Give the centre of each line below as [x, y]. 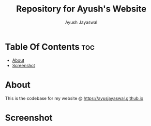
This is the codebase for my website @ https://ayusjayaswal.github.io [74, 98]
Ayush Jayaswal [81, 22]
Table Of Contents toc [50, 47]
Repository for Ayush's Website [81, 9]
